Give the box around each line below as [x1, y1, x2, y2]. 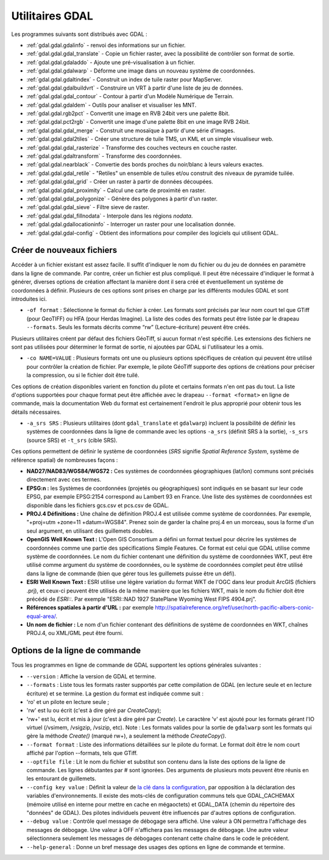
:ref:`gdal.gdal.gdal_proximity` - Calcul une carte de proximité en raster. [26, 187, 207, 194]
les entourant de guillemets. [26, 775, 97, 783]
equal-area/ [26, 613, 56, 620]
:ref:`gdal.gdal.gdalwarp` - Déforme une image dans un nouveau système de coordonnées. [26, 67, 255, 74]
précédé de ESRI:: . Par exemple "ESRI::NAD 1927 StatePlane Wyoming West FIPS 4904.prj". [26, 595, 256, 603]
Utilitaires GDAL [11, 9, 94, 23]
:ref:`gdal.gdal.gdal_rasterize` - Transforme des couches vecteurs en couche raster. [26, 144, 238, 151]
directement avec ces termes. [26, 476, 102, 483]
